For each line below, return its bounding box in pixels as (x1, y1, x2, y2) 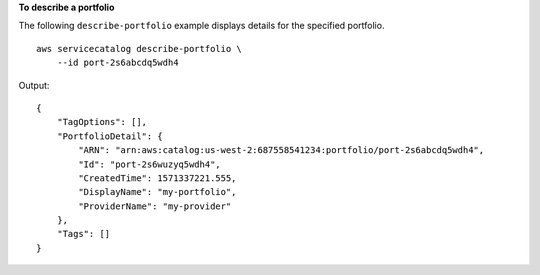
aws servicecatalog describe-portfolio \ (36, 43, 242, 54)
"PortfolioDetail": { (56, 130, 164, 142)
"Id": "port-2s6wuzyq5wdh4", (78, 158, 222, 170)
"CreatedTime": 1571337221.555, (78, 172, 237, 184)
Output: (18, 79, 50, 91)
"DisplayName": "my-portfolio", (78, 186, 237, 198)
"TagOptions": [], (56, 116, 148, 128)
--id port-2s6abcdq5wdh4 (56, 57, 179, 69)
